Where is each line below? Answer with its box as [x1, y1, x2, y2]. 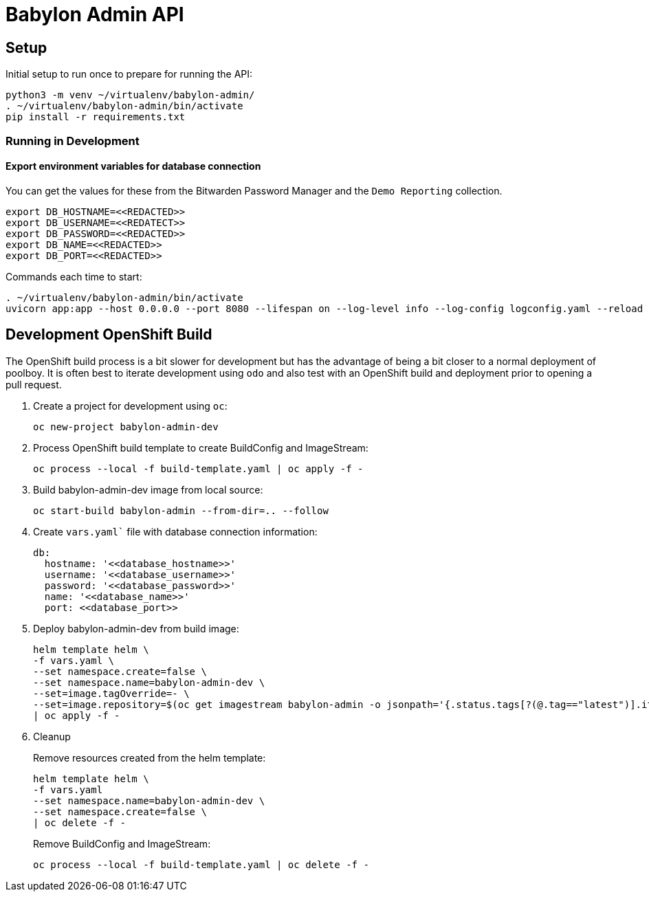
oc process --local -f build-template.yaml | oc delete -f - [33, 859, 369, 870]
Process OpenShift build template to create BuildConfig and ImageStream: [33, 441, 368, 454]
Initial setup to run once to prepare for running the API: [5, 68, 253, 80]
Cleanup [33, 730, 71, 742]
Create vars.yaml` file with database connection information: [33, 525, 318, 538]
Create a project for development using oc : [33, 399, 228, 412]
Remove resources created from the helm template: [33, 751, 266, 764]
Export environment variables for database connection [5, 160, 261, 173]
